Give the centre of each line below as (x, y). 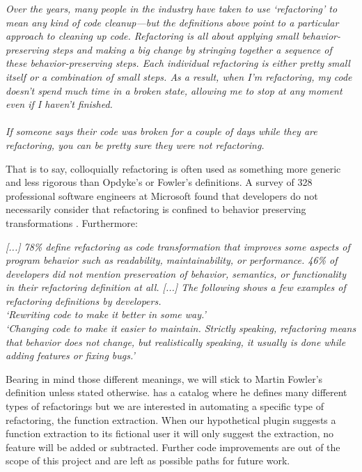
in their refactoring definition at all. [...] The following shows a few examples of (176, 287)
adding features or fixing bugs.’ (70, 355)
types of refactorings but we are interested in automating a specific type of (165, 406)
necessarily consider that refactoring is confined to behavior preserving (156, 209)
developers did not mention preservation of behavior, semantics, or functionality (176, 273)
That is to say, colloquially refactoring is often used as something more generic (173, 168)
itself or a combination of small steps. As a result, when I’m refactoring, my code (179, 76)
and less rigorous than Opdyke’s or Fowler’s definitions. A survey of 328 (159, 182)
